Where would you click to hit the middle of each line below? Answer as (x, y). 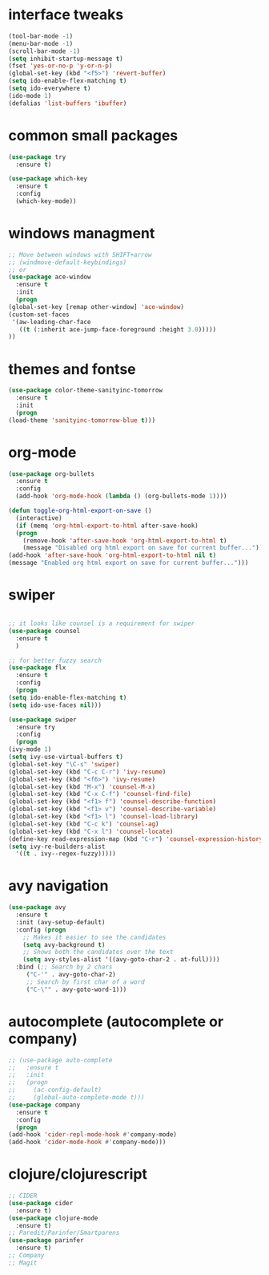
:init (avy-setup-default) (60, 922)
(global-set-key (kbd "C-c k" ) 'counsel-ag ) (84, 824)
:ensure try (36, 727)
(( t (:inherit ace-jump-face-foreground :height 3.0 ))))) (118, 329)
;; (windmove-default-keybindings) (68, 262)
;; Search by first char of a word (86, 982)
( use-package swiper (43, 720)
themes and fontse (72, 369)
